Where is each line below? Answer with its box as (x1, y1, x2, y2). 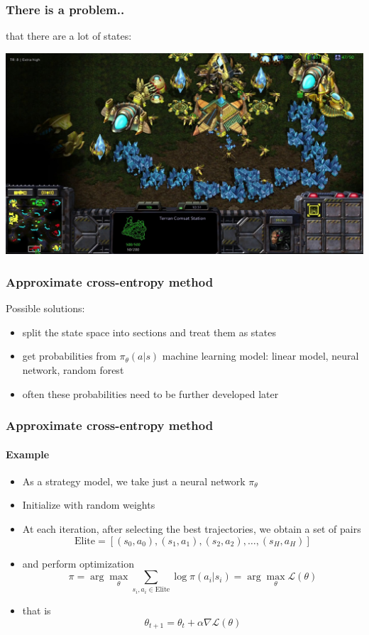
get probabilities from (22, 348, 116, 363)
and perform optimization (22, 556, 135, 570)
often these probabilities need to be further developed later (22, 386, 279, 401)
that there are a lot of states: (6, 28, 132, 43)
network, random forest (22, 362, 124, 377)
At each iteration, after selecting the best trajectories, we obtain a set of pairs (22, 521, 361, 536)
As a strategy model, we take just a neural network (22, 473, 246, 488)
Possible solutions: (6, 301, 85, 316)
